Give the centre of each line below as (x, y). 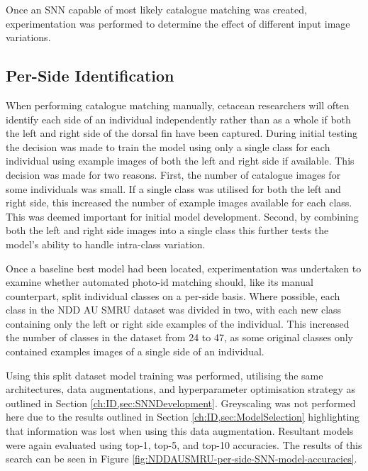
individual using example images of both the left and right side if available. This (180, 161)
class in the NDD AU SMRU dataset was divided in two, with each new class (174, 310)
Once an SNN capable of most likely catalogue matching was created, (156, 9)
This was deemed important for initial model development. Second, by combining (182, 216)
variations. (28, 37)
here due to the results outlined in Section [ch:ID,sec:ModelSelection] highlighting (183, 417)
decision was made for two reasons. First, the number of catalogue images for (173, 174)
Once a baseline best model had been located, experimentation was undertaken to (184, 268)
